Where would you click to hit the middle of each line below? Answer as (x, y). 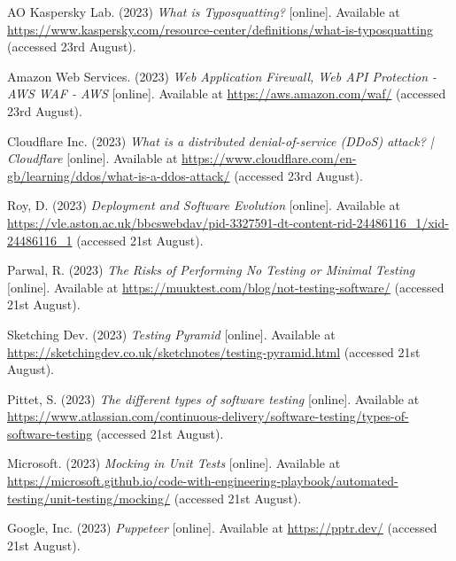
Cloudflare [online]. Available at (93, 158)
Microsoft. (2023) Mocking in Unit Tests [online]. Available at (174, 463)
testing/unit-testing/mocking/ (89, 498)
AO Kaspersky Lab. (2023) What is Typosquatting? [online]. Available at (204, 12)
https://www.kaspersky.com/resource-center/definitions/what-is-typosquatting (220, 29)
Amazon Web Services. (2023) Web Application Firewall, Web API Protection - (222, 76)
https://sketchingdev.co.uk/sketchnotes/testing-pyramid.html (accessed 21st (214, 351)
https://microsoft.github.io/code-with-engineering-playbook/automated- (203, 481)
